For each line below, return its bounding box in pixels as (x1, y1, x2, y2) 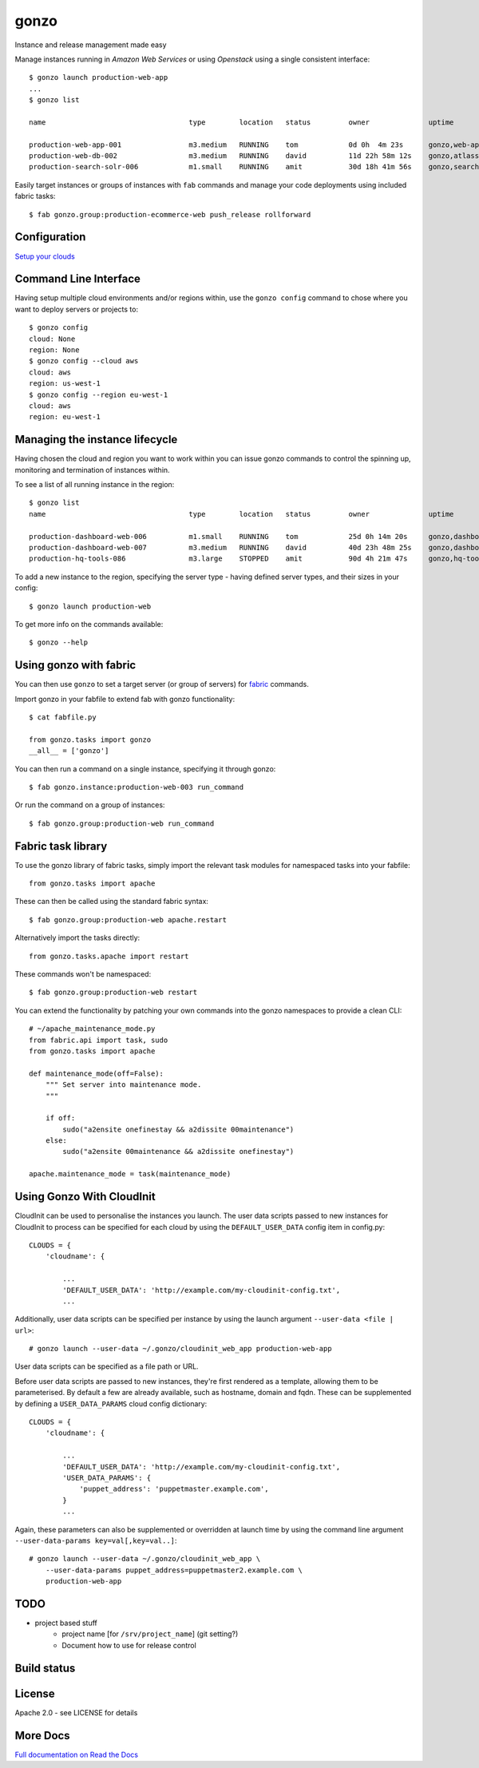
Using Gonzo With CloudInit (14, 1190, 156, 1203)
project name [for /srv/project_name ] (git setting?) (61, 1629, 239, 1639)
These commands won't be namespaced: (14, 969, 152, 978)
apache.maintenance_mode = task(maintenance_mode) (29, 1170, 232, 1179)
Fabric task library (14, 839, 108, 853)
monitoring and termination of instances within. (14, 465, 171, 474)
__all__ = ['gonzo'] (29, 747, 109, 755)
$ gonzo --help (29, 638, 89, 647)
